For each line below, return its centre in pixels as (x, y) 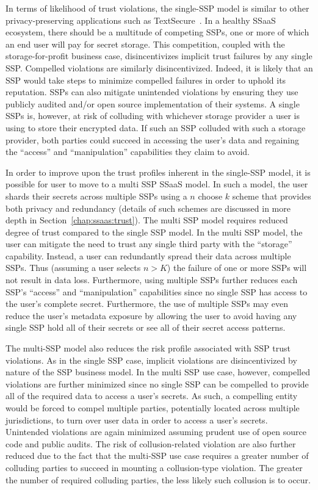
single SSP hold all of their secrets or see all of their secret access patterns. (146, 327)
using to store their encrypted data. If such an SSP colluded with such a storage (156, 127)
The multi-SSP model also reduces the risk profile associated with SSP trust (148, 348)
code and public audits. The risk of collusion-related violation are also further (151, 443)
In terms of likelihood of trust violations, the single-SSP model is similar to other (157, 8)
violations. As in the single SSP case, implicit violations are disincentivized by (151, 360)
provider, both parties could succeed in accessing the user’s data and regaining (152, 139)
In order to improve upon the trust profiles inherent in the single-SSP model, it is (158, 172)
